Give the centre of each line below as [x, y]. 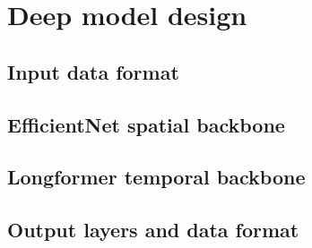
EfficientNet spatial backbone [146, 124]
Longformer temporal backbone [156, 177]
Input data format [93, 71]
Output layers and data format [153, 230]
